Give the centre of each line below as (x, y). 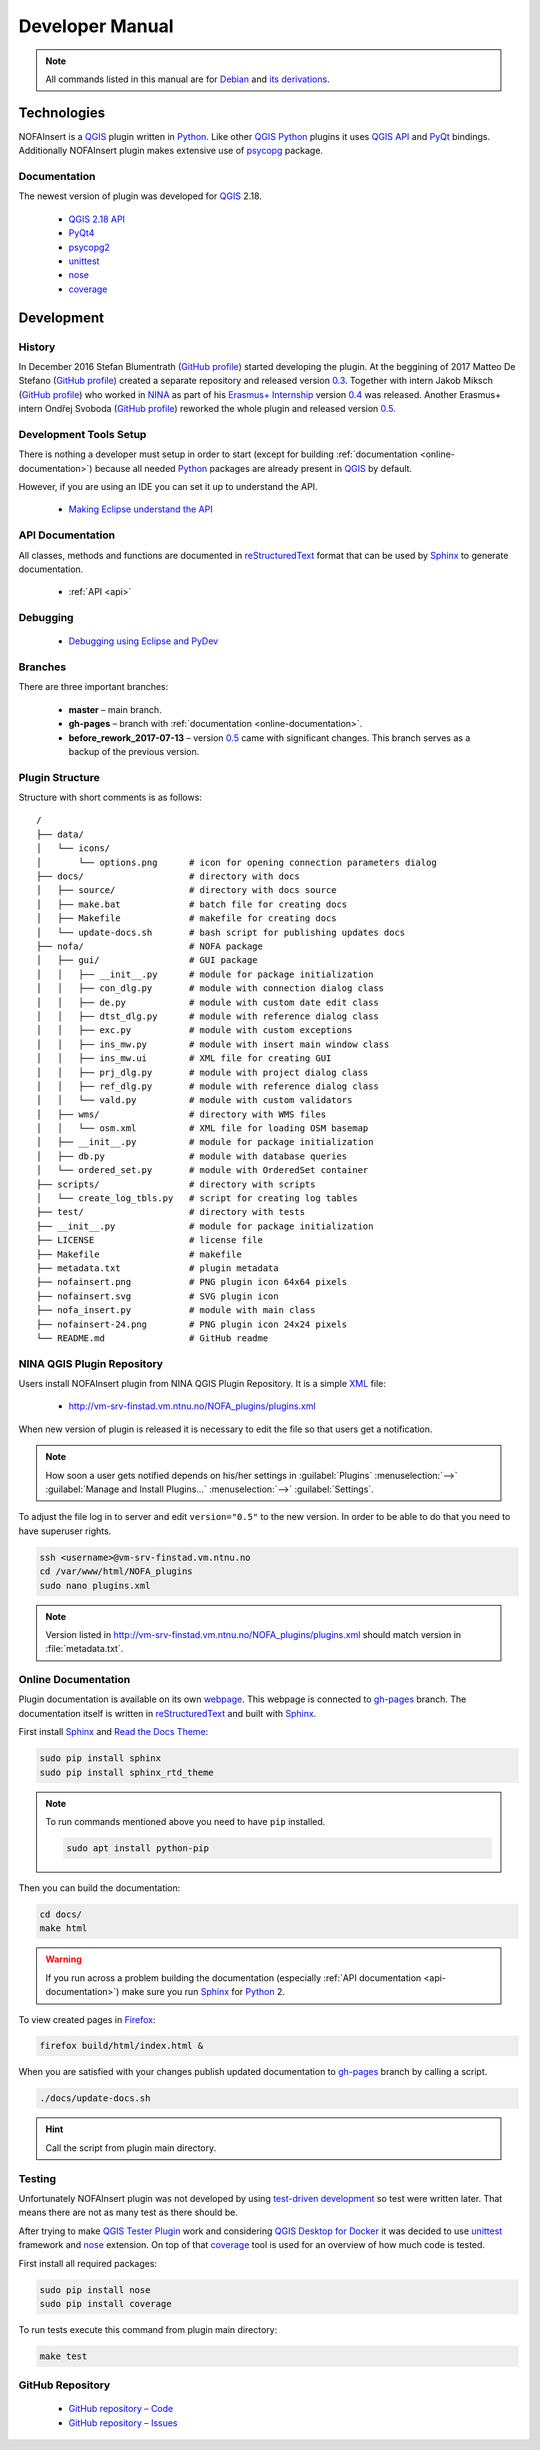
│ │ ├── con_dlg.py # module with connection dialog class (210, 988)
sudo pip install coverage (105, 2303)
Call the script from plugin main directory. (131, 2147)
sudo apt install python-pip (138, 1848)
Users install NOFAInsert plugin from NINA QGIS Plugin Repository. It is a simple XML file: (202, 1384)
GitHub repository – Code (121, 2409)
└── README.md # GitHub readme (152, 1338)
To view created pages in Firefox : (87, 2019)
